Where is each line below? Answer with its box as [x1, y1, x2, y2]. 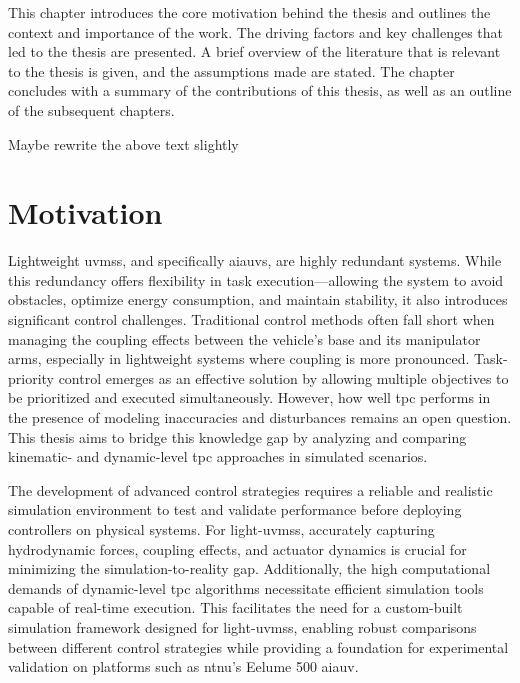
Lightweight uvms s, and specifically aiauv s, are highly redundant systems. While [8, 250, 502, 271]
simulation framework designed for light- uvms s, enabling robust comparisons [8, 616, 477, 637]
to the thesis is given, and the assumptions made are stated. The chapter [8, 60, 455, 81]
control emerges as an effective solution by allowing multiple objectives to [58, 367, 509, 388]
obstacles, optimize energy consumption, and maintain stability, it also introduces [8, 289, 508, 310]
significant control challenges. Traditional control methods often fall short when [8, 309, 495, 330]
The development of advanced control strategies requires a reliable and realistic [8, 479, 493, 500]
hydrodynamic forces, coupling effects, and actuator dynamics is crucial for [8, 538, 467, 559]
